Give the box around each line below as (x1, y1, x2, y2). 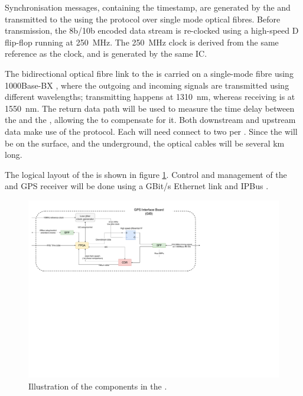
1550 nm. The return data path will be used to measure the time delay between (5, 102, 295, 114)
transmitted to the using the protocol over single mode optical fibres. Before (5, 12, 281, 25)
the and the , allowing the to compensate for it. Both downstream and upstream (5, 113, 296, 126)
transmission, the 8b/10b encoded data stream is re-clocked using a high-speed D (5, 24, 299, 37)
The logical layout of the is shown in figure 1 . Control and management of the (5, 168, 287, 180)
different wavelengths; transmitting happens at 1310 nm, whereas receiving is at (5, 90, 295, 103)
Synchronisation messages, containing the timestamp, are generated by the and (5, 1, 291, 13)
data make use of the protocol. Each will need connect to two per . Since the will (5, 125, 298, 137)
